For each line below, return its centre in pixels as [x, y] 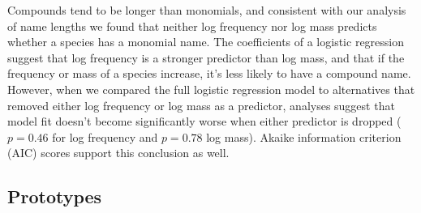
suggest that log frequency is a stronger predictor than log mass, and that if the [206, 57]
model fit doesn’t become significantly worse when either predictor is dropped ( [204, 121]
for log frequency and [105, 136]
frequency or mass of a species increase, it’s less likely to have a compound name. [209, 73]
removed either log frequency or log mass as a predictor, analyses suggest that [201, 105]
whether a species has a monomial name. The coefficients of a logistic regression [206, 42]
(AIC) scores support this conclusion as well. [118, 153]
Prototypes [55, 196]
